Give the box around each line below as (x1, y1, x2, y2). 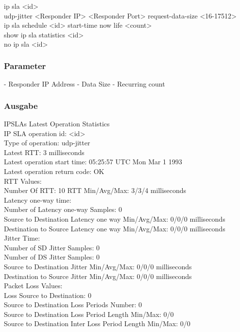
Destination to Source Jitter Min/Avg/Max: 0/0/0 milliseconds (4, 271, 192, 281)
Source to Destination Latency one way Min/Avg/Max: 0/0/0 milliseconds (4, 213, 225, 224)
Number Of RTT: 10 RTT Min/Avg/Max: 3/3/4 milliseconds (4, 185, 187, 195)
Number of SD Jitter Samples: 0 (4, 242, 100, 252)
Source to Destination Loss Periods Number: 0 (4, 299, 142, 310)
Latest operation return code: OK (4, 166, 104, 176)
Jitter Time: (4, 233, 40, 243)
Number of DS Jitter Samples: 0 (4, 252, 100, 262)
